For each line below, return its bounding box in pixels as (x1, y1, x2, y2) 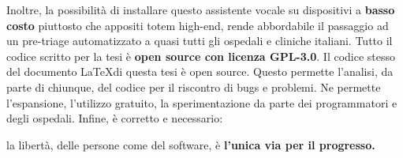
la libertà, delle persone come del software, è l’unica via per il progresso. (6, 136, 375, 152)
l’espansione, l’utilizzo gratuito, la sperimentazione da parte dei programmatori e (6, 94, 397, 111)
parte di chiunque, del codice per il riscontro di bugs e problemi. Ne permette (6, 78, 381, 95)
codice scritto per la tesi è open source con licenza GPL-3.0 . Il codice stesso (6, 47, 396, 64)
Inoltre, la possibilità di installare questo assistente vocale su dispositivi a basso (6, 2, 395, 17)
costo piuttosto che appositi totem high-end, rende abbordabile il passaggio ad (6, 17, 389, 33)
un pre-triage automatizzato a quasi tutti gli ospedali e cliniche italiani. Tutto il (6, 32, 393, 49)
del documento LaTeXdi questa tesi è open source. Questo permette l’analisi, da (6, 63, 394, 80)
